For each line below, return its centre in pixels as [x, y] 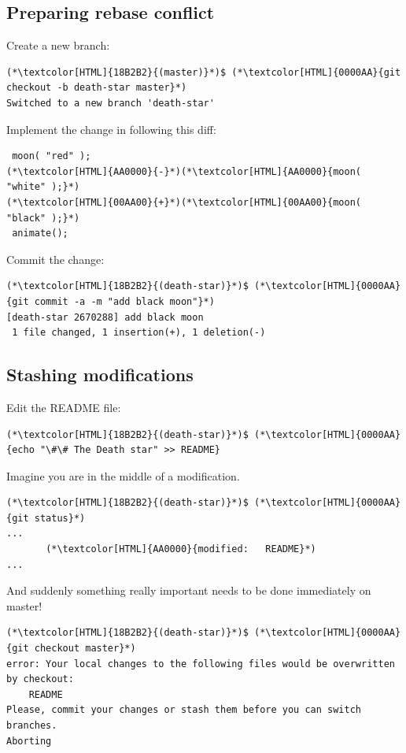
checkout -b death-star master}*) [97, 88]
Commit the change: [55, 259]
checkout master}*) [85, 649]
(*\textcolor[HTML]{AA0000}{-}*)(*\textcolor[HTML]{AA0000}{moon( [184, 171]
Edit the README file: [64, 407]
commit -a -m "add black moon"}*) [124, 301]
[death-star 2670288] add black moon [105, 317]
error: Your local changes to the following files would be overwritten [201, 664]
